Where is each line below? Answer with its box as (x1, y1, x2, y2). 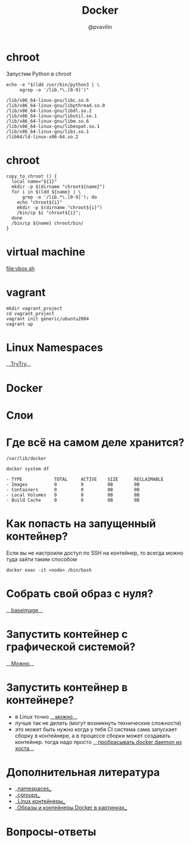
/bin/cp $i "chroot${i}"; (17, 210, 82, 216)
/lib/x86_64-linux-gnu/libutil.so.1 (6, 113, 97, 119)
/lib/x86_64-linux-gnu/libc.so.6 (6, 97, 89, 103)
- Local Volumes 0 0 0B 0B (6, 492, 140, 498)
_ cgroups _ (14, 792, 41, 799)
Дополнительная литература (6, 765, 160, 779)
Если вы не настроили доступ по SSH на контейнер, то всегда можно (6, 549, 183, 556)
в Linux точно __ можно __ (14, 713, 78, 720)
